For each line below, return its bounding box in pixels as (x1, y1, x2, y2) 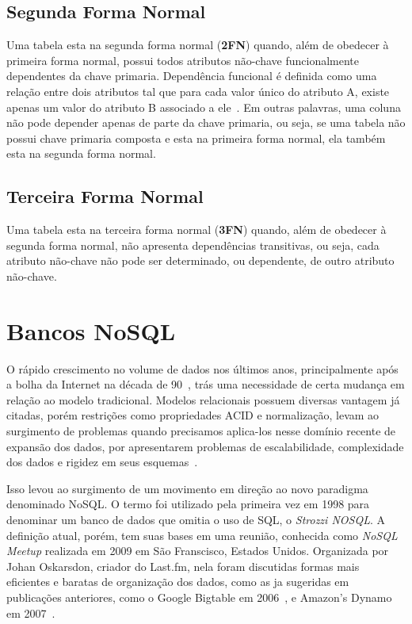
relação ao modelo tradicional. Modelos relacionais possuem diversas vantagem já (6, 391, 400, 408)
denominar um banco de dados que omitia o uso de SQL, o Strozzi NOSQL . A (6, 511, 385, 527)
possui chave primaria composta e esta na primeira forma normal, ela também (6, 129, 386, 146)
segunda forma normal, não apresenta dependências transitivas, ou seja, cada (6, 236, 380, 253)
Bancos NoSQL (6, 314, 176, 346)
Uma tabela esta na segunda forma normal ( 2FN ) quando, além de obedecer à (6, 36, 389, 53)
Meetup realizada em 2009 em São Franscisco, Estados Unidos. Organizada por (6, 542, 389, 559)
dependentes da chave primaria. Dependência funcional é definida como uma (6, 67, 377, 84)
